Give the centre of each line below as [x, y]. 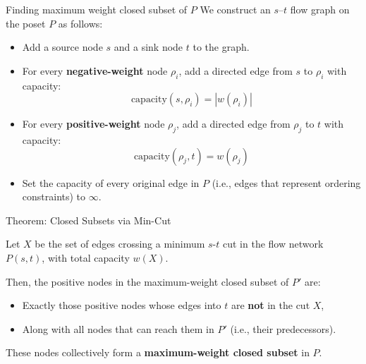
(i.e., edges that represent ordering [286, 182]
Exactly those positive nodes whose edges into [122, 305]
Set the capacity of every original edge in [111, 182]
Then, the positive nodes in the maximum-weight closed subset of [147, 281]
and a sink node [148, 47]
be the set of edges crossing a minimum [120, 244]
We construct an [235, 9]
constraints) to [54, 196]
